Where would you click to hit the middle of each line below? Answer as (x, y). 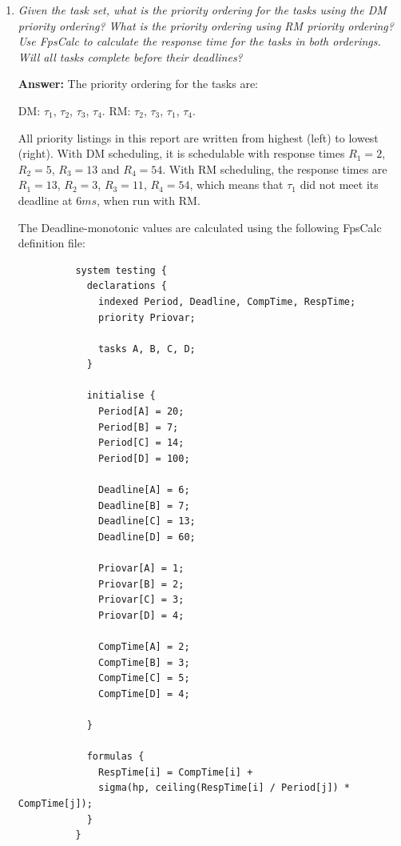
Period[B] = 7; (139, 427)
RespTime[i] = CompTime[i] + (176, 772)
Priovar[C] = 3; (141, 600)
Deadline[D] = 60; (147, 537)
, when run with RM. (149, 200)
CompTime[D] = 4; (144, 694)
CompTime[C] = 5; (144, 678)
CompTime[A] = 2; (144, 646)
